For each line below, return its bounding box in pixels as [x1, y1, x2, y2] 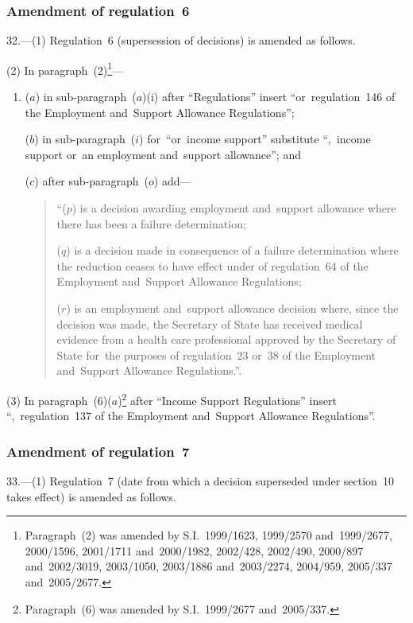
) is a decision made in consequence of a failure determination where [66, 242, 399, 259]
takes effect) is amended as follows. [6, 488, 176, 504]
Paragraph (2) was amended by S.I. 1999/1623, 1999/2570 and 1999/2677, [25, 527, 392, 543]
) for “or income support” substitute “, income [139, 130, 371, 147]
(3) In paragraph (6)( [6, 391, 112, 408]
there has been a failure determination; [56, 215, 246, 232]
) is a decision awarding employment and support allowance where [71, 200, 396, 216]
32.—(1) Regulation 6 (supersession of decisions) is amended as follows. [6, 32, 356, 49]
